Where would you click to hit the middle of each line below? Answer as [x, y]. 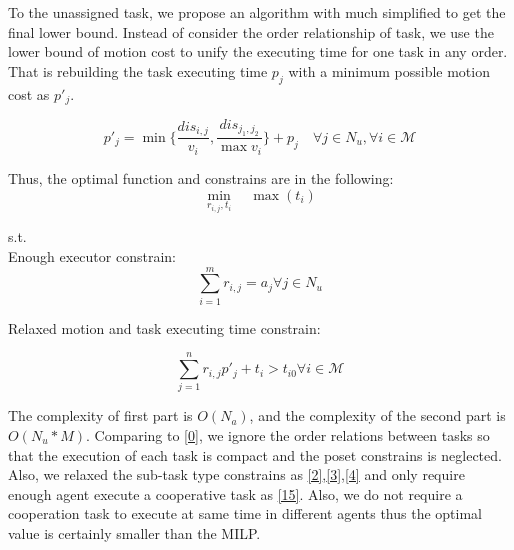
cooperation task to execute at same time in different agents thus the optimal [245, 513]
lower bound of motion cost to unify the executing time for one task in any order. [258, 51]
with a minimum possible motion [389, 70]
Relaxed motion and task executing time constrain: [164, 327]
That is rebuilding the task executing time [138, 70]
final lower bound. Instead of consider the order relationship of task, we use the [251, 31]
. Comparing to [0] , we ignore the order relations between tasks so [288, 435]
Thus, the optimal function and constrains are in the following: [201, 177]
